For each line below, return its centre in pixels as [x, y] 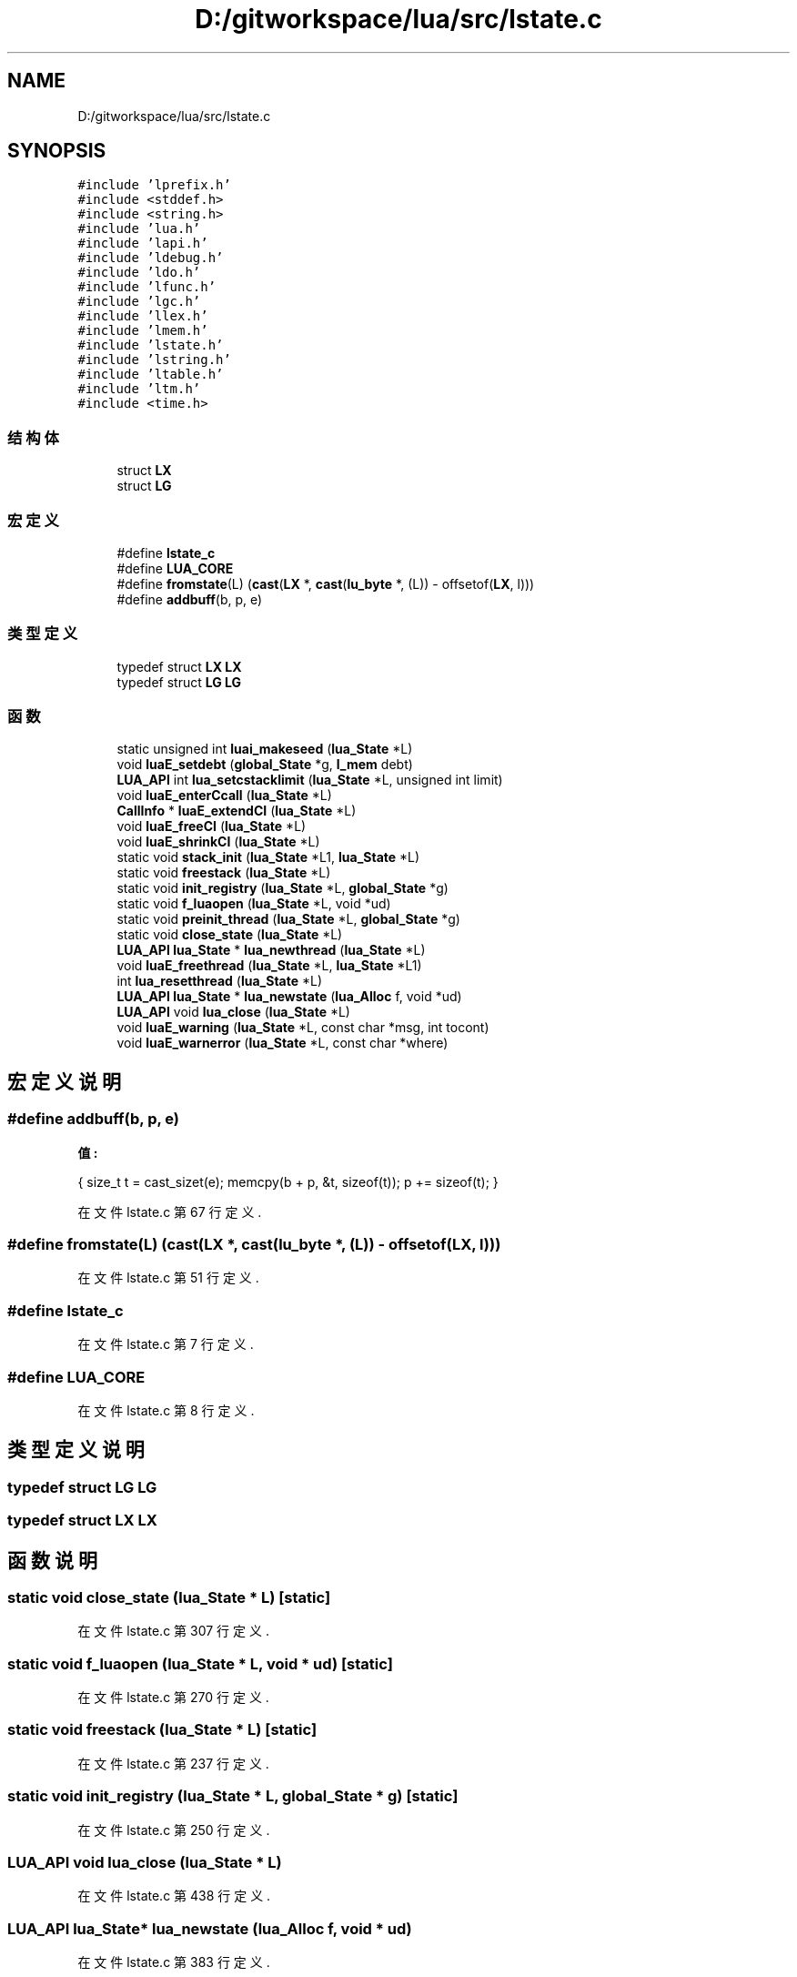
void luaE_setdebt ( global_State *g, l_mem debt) [265, 765]
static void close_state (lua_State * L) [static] [169, 1597]
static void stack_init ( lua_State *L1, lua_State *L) [268, 857]
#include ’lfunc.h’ [147, 287]
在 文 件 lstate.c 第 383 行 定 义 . [174, 1962]
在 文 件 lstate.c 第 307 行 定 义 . [173, 1631]
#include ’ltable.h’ [151, 375]
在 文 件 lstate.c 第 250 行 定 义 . [174, 1830]
